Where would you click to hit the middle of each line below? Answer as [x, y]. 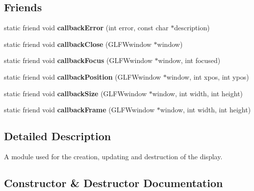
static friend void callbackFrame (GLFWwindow [79, 110]
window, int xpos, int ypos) [208, 76]
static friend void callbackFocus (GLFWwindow [78, 60]
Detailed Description [58, 136]
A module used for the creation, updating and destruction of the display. [113, 156]
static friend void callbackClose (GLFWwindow [78, 44]
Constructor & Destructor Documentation [114, 182]
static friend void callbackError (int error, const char [86, 28]
